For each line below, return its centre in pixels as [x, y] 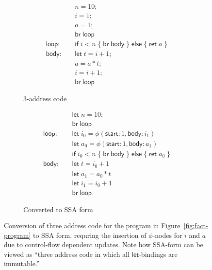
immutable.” [22, 263]
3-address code [45, 99]
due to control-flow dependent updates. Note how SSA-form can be [104, 244]
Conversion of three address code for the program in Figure [92, 225]
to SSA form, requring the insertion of [90, 235]
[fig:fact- [196, 225]
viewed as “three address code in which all [67, 254]
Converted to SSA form [58, 209]
